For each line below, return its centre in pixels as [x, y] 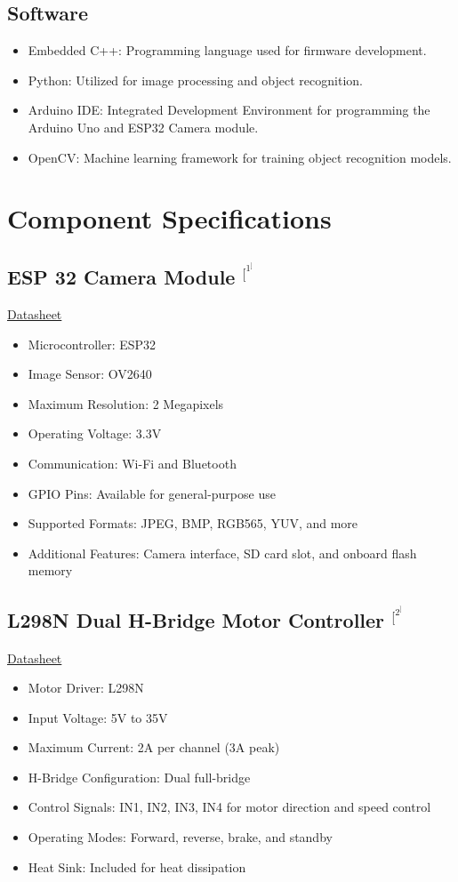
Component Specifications [169, 218]
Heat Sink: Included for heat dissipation [137, 866]
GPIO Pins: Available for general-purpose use [152, 493]
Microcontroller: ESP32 [92, 344]
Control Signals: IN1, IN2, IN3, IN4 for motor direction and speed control [229, 807]
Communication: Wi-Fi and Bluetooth [132, 464]
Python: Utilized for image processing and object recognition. [195, 80]
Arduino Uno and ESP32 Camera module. [143, 127]
